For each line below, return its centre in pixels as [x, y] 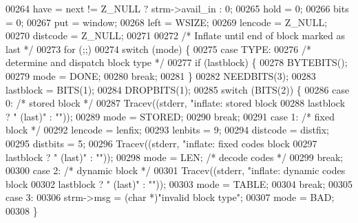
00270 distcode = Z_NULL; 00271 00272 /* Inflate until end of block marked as [175, 35]
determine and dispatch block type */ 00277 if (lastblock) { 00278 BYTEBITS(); [177, 62]
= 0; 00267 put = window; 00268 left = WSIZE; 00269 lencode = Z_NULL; [167, 22]
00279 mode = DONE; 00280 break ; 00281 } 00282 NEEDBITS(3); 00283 [161, 75]
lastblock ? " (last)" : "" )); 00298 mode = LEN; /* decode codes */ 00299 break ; [175, 157]
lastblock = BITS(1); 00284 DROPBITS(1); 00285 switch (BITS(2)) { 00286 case [178, 89]
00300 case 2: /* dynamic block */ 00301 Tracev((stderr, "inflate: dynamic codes [176, 170]
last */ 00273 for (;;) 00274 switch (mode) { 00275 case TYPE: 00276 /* [158, 49]
